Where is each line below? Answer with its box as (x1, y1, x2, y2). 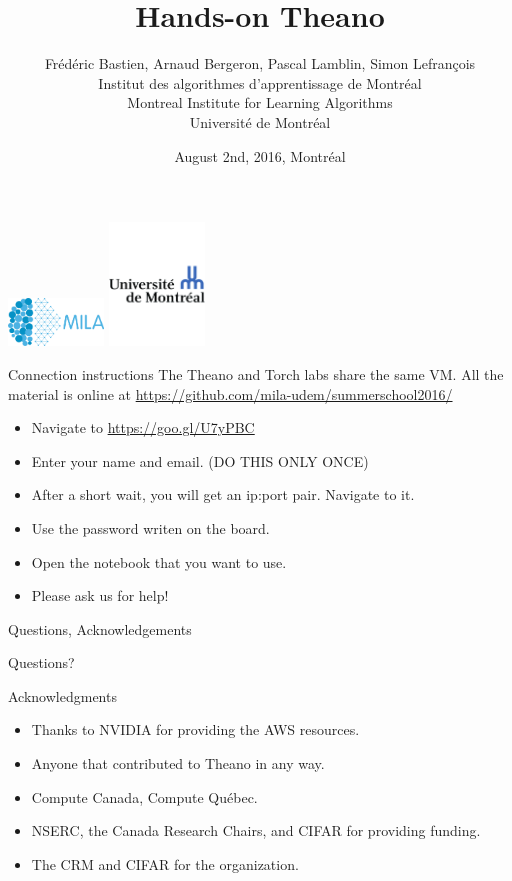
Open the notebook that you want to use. (31, 551, 287, 572)
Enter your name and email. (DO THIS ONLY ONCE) (31, 450, 369, 471)
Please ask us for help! (31, 585, 169, 606)
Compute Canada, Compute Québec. (31, 786, 258, 807)
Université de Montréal (189, 111, 331, 132)
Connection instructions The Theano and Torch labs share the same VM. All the (8, 363, 504, 384)
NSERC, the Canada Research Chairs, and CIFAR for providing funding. (31, 820, 481, 841)
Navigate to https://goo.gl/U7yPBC (31, 417, 255, 438)
